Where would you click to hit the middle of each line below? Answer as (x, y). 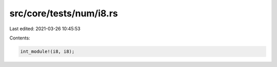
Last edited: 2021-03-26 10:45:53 (45, 29)
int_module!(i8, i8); (47, 51)
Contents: (20, 38)
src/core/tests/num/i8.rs (64, 13)
